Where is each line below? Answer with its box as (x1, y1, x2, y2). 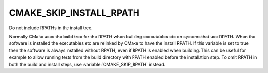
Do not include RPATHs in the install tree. (9, 25, 93, 31)
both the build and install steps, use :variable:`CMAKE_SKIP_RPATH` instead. (9, 61, 166, 67)
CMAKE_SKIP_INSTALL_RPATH (9, 7, 140, 18)
